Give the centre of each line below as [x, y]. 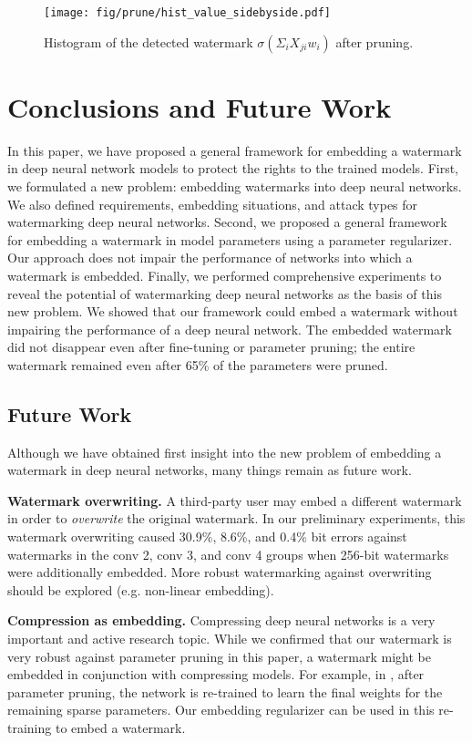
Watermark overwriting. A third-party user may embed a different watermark [235, 500]
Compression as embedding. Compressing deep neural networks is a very [221, 620]
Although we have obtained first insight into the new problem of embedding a [225, 452]
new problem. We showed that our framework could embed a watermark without [233, 311]
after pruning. [375, 41]
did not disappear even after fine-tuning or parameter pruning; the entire [211, 347]
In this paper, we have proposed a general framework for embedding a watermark [235, 150]
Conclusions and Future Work [200, 106]
